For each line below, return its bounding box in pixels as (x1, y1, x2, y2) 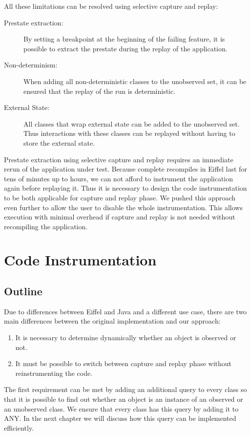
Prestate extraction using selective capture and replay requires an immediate (4, 154, 233, 164)
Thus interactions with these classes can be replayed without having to (23, 128, 235, 138)
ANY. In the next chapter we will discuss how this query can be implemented (4, 413, 236, 423)
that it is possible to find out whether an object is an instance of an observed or (4, 394, 243, 404)
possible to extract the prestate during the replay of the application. (23, 43, 228, 53)
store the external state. (23, 137, 95, 148)
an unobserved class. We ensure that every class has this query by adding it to (4, 403, 239, 414)
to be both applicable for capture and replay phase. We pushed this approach (4, 192, 236, 202)
